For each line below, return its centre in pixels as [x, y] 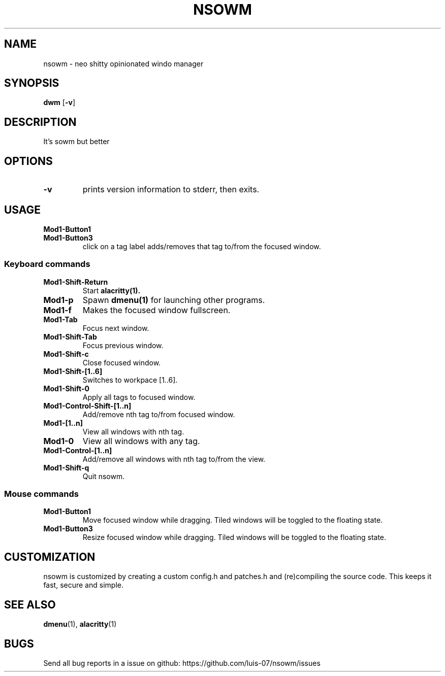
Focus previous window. [123, 345]
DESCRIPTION [40, 122]
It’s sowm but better [76, 142]
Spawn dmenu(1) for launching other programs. [174, 300]
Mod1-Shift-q [66, 467]
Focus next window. [116, 328]
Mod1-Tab [60, 319]
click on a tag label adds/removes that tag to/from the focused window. [202, 246]
